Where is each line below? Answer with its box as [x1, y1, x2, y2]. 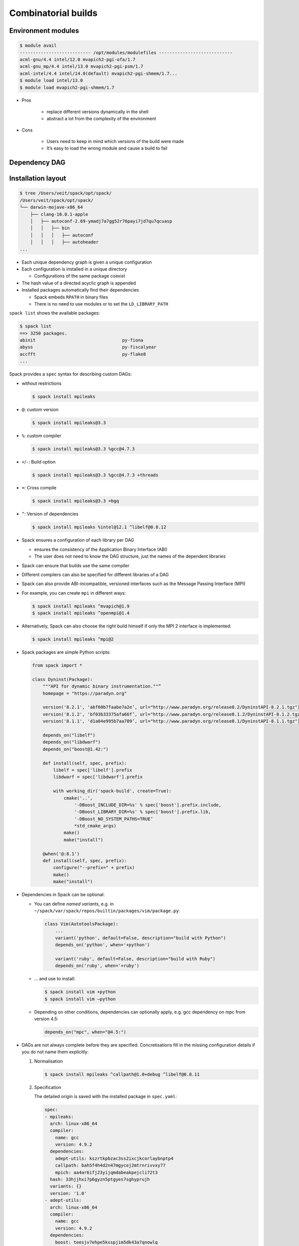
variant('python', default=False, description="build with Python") [55, 935, 226, 940]
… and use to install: [34, 976, 76, 982]
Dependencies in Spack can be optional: [21, 892, 105, 898]
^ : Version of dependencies [21, 511, 79, 517]
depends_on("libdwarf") [42, 739, 101, 745]
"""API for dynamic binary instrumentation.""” [42, 683, 161, 689]
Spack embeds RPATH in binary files [34, 294, 108, 300]
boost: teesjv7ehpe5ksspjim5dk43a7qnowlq [55, 1239, 158, 1245]
